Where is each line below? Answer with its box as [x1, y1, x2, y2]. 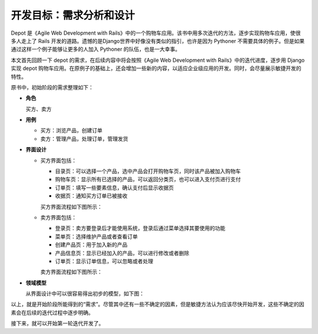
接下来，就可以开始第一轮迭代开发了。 [11, 320, 104, 327]
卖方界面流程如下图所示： [40, 268, 102, 276]
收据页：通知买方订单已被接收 [55, 192, 128, 199]
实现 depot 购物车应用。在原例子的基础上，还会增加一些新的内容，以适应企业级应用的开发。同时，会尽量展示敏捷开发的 [11, 65, 302, 72]
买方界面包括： [40, 156, 77, 164]
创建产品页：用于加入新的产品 [55, 241, 128, 248]
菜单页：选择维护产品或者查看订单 [55, 233, 138, 240]
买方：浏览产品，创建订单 [40, 127, 102, 134]
